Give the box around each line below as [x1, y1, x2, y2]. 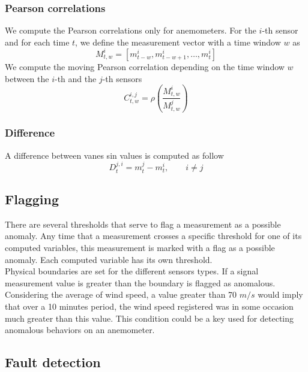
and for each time [5, 35, 70, 48]
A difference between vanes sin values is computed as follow [5, 149, 224, 161]
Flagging [5, 189, 59, 208]
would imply [258, 288, 303, 301]
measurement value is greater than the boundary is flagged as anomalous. [5, 276, 276, 289]
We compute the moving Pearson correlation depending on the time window [5, 60, 285, 72]
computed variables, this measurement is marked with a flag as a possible [5, 241, 275, 253]
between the [5, 72, 49, 84]
